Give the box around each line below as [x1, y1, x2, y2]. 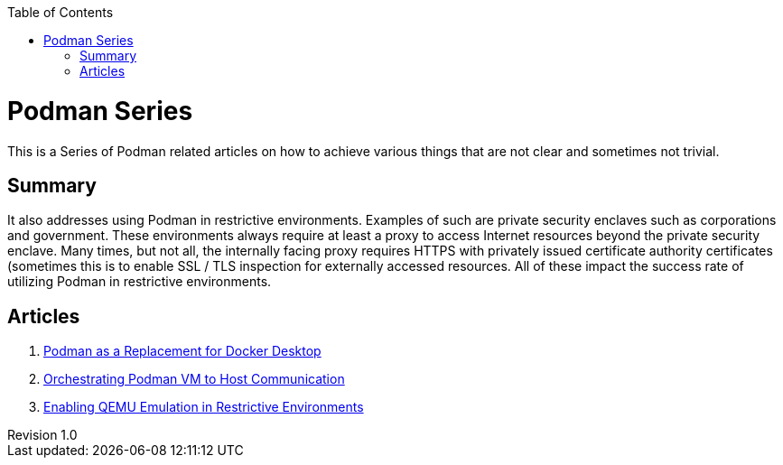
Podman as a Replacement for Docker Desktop [43, 343, 322, 359]
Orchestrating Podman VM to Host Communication [43, 371, 345, 387]
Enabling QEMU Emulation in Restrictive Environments [43, 399, 364, 415]
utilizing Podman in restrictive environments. [7, 274, 272, 290]
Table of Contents [7, 5, 114, 20]
